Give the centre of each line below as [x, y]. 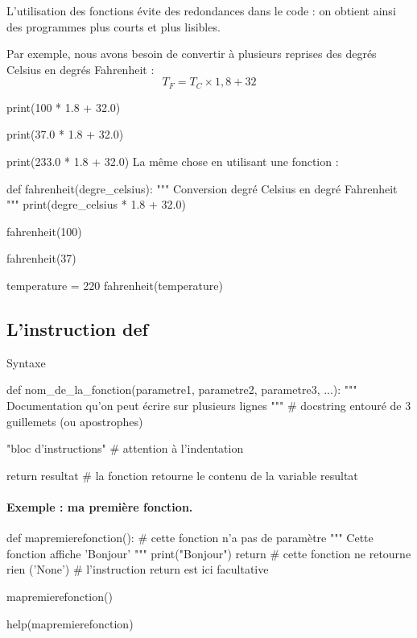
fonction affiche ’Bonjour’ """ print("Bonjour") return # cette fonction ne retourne [209, 553]
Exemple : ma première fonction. [100, 506]
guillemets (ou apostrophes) [75, 421]
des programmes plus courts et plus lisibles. [114, 26]
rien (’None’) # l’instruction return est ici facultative [138, 569]
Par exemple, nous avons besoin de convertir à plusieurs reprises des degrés [192, 54]
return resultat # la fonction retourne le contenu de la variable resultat [182, 475]
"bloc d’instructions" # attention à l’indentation [125, 448]
